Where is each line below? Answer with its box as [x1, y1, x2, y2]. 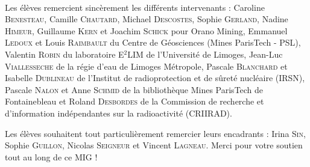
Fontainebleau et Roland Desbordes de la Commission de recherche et [5, 95, 264, 108]
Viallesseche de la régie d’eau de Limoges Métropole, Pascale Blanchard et [5, 59, 288, 72]
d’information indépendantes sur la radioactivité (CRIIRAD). [5, 106, 232, 119]
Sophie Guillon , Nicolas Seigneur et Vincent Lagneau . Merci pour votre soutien [5, 139, 303, 151]
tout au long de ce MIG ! [5, 150, 98, 163]
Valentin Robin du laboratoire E [5, 47, 124, 60]
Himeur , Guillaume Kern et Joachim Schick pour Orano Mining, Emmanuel [5, 24, 288, 37]
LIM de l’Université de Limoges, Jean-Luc [127, 47, 283, 60]
